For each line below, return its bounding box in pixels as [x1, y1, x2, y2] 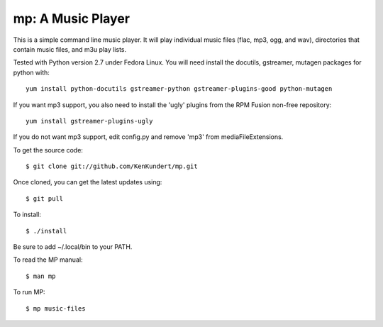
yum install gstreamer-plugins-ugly [26, 117, 153, 125]
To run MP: [13, 288, 45, 296]
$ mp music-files [26, 304, 86, 312]
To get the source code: [13, 145, 83, 154]
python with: [13, 68, 50, 77]
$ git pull [26, 194, 64, 202]
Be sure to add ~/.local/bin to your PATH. [13, 243, 133, 251]
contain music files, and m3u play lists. [13, 45, 127, 53]
